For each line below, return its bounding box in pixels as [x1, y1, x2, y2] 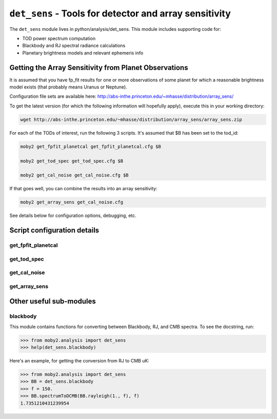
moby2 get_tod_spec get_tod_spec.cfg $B [20, 158, 123, 164]
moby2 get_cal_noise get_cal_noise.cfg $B [20, 172, 129, 178]
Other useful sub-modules [9, 297, 96, 306]
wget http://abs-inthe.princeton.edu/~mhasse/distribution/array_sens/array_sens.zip [20, 116, 242, 122]
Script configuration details [9, 226, 100, 235]
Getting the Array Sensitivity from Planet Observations [9, 63, 188, 72]
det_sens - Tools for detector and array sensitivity [9, 8, 231, 19]
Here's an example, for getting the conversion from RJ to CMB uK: [9, 358, 150, 364]
